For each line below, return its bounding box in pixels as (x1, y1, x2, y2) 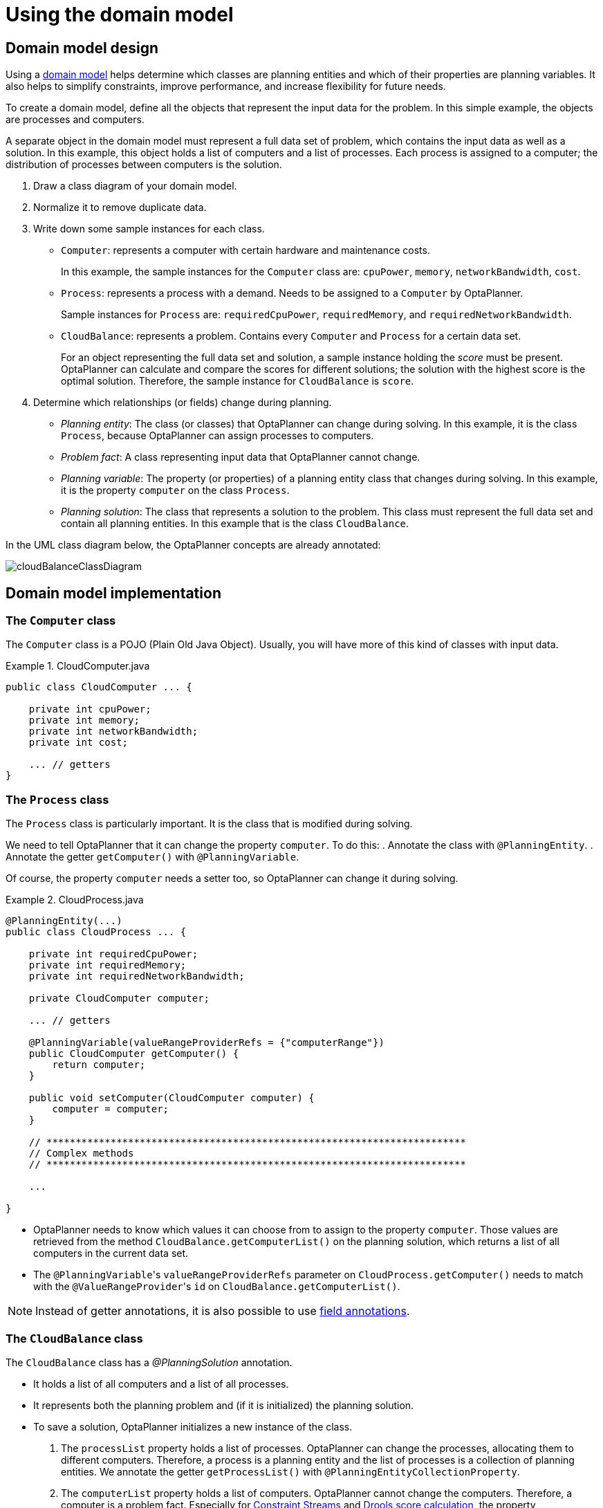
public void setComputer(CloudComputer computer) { (28, 1092, 315, 1104)
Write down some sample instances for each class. (33, 223, 265, 235)
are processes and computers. (6, 113, 145, 126)
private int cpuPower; (28, 704, 151, 715)
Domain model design (6, 39, 159, 57)
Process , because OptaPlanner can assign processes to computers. (61, 430, 374, 442)
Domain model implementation (6, 584, 221, 602)
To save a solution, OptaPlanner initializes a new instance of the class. (33, 1420, 353, 1433)
